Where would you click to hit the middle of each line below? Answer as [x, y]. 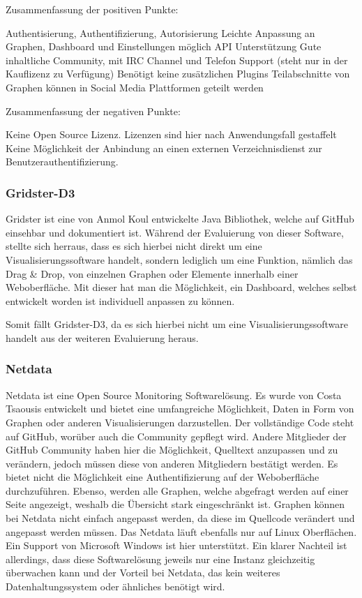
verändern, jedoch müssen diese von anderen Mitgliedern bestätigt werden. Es [172, 463]
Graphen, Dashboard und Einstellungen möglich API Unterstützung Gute [164, 46]
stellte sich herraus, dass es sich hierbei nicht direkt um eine [134, 246]
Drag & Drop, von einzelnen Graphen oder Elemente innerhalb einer [152, 273]
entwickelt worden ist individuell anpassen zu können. [120, 300]
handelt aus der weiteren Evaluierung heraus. [102, 337]
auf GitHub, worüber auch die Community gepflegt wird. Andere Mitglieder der [176, 436]
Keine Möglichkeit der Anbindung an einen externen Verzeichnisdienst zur [164, 148]
